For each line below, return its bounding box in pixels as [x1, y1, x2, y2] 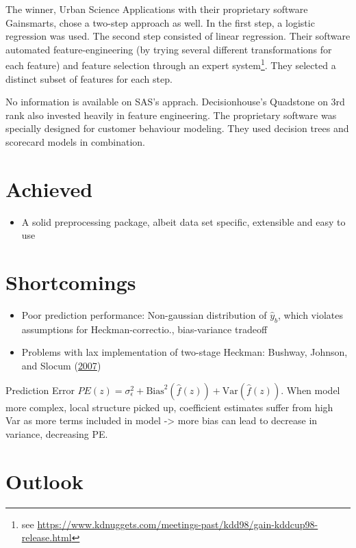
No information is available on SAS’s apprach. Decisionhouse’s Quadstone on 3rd [5, 94, 345, 109]
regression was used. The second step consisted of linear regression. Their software [5, 29, 351, 43]
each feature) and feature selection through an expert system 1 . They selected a [5, 56, 336, 73]
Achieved [5, 174, 93, 203]
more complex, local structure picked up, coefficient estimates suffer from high [5, 400, 333, 414]
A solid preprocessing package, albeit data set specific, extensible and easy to [21, 214, 346, 229]
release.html [21, 530, 72, 545]
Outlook [5, 467, 84, 495]
